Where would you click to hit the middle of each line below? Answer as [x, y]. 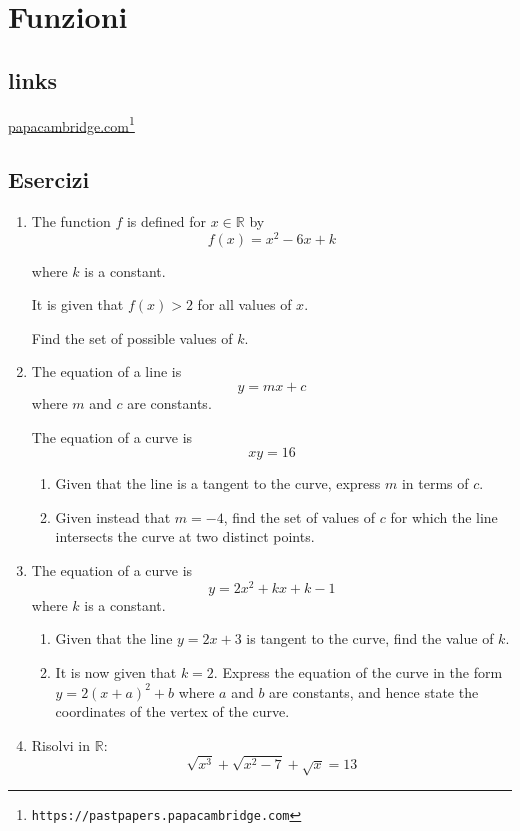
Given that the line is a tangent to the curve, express [218, 483]
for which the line [444, 516]
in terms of [435, 483]
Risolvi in [61, 744]
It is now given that [116, 671]
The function [71, 221]
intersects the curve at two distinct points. [185, 536]
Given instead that [113, 516]
